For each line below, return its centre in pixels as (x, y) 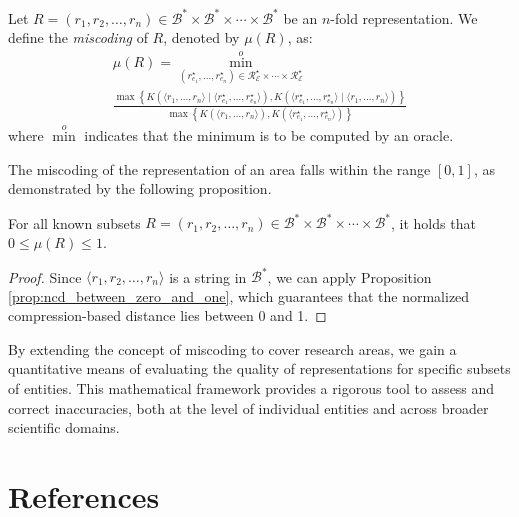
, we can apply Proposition (349, 276)
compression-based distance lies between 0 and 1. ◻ (167, 315)
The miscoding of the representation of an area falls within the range (219, 168)
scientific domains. (64, 427)
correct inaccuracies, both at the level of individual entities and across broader (248, 407)
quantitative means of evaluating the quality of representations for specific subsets (259, 368)
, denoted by (201, 37)
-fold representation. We (404, 17)
